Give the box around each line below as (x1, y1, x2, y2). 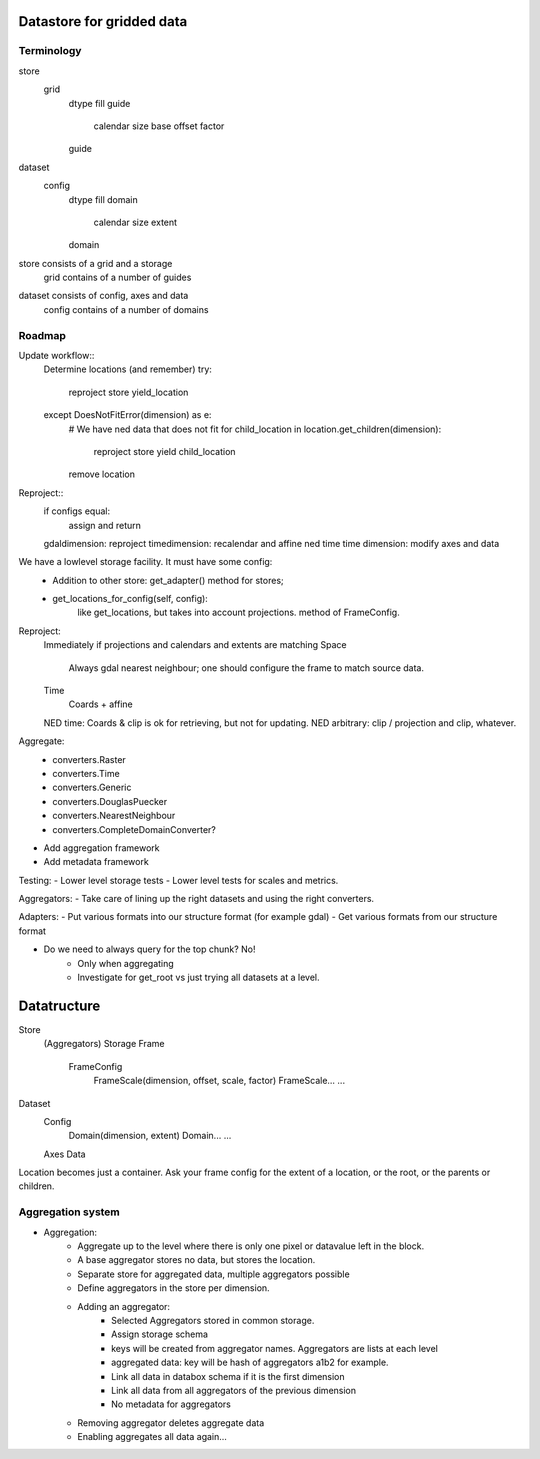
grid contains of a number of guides (43, 271, 192, 284)
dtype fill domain (68, 193, 139, 205)
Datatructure (18, 997, 101, 1014)
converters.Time (52, 767, 120, 779)
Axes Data (43, 1148, 86, 1160)
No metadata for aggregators (111, 1398, 232, 1410)
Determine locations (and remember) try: (43, 363, 212, 375)
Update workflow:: (18, 349, 95, 361)
